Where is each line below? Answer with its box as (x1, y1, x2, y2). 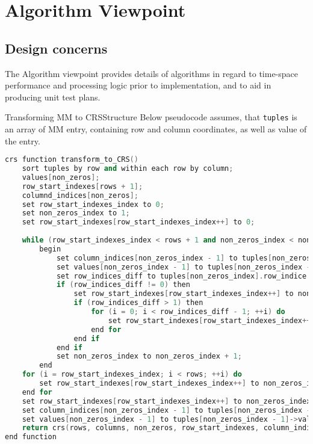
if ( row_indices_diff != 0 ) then (56, 280, 190, 289)
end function (5, 433, 57, 442)
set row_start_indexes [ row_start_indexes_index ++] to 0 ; (22, 218, 255, 227)
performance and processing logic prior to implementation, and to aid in (5, 79, 271, 91)
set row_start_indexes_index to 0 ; (22, 200, 164, 209)
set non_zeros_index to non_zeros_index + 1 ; (56, 352, 242, 361)
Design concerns (5, 39, 108, 57)
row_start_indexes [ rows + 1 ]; (22, 182, 143, 191)
